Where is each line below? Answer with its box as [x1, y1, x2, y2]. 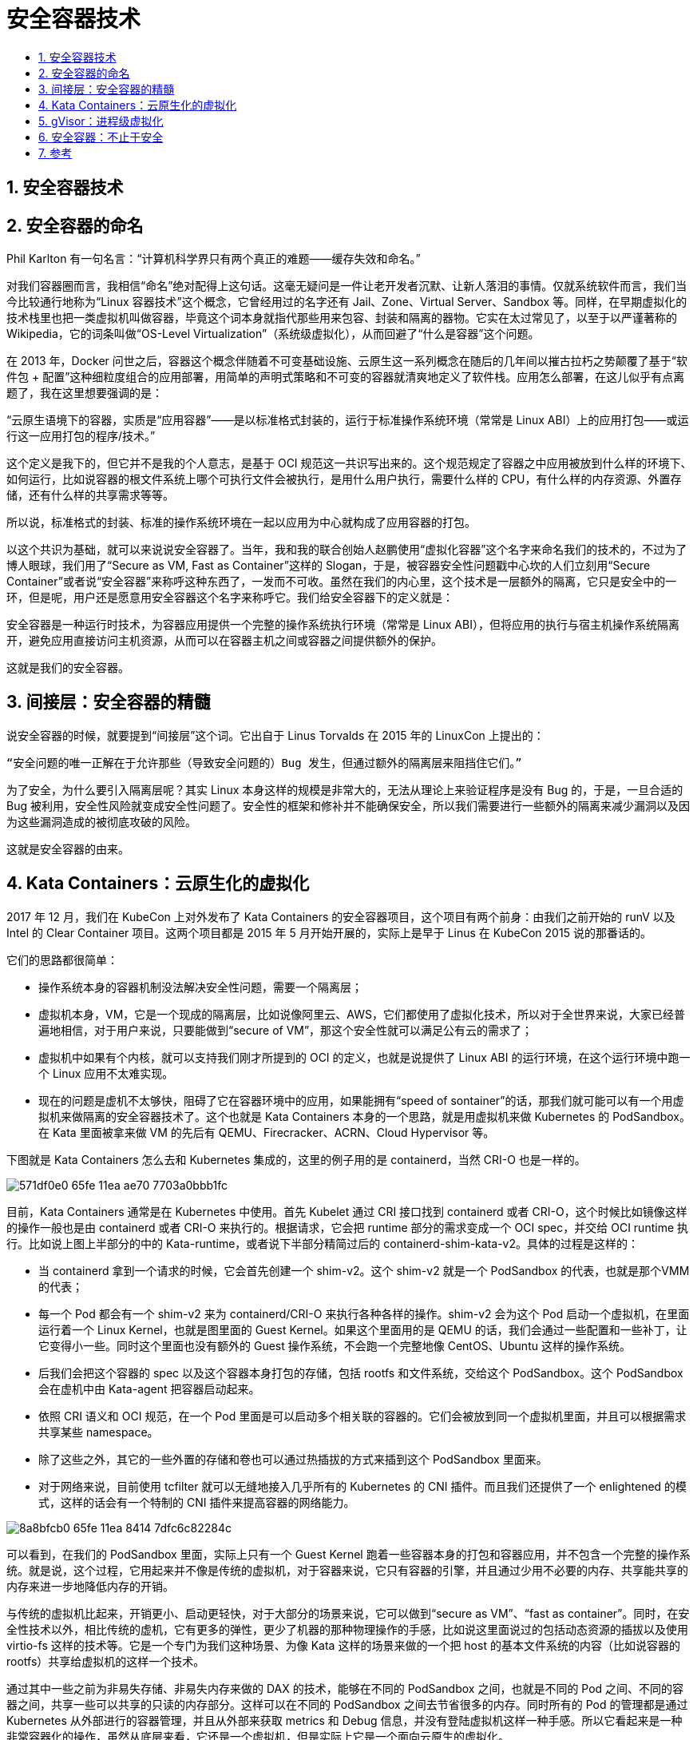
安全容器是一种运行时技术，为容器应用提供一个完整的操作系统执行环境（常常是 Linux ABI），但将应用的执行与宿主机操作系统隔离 [6, 618, 679, 632]
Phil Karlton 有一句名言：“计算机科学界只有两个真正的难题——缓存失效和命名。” [6, 252, 421, 266]
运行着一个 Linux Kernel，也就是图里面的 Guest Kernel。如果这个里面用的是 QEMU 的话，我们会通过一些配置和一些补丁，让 [38, 1322, 687, 1337]
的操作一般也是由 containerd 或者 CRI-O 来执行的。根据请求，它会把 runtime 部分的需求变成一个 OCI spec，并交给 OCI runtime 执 [6, 1220, 688, 1234]
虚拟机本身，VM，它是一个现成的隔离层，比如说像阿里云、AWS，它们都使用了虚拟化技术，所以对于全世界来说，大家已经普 [38, 1007, 685, 1021]
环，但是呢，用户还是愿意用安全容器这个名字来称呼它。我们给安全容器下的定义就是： [6, 590, 453, 605]
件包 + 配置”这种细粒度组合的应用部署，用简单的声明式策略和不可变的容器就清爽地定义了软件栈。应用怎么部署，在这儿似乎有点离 [6, 370, 685, 384]
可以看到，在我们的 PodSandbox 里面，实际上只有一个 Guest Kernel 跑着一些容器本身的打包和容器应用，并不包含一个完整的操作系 [6, 1547, 691, 1561]
